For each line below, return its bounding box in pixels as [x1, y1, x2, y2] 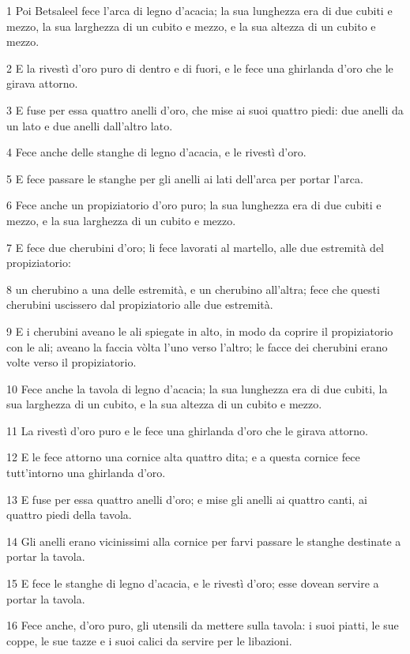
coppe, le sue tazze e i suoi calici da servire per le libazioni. [6, 632, 292, 648]
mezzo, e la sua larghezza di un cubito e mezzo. [6, 212, 236, 228]
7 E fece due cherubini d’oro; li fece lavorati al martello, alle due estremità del [6, 239, 385, 255]
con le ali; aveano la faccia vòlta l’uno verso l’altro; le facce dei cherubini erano [6, 338, 388, 355]
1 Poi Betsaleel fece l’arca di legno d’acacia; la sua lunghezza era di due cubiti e [6, 2, 393, 18]
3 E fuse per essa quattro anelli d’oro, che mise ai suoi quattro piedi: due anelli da [6, 101, 404, 118]
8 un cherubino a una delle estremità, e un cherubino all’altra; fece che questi [6, 280, 380, 297]
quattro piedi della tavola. [6, 506, 132, 523]
